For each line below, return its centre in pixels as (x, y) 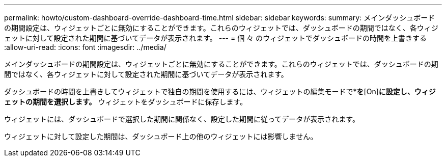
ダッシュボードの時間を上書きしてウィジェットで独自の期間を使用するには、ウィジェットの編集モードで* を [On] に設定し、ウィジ (220, 91)
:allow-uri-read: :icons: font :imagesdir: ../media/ (85, 47)
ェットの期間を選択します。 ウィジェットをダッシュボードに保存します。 (126, 102)
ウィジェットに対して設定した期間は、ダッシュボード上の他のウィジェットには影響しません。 (161, 136)
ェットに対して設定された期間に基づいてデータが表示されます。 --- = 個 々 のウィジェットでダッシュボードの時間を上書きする (216, 38)
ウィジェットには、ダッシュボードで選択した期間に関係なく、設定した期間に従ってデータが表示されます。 (182, 119)
